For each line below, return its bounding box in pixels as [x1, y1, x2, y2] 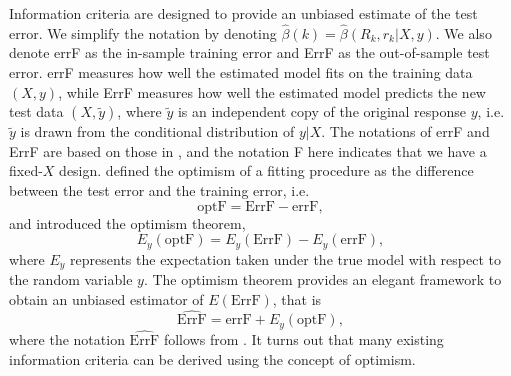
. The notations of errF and [321, 121, 490, 142]
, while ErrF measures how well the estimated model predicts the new [58, 81, 486, 102]
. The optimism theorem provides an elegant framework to [143, 269, 502, 290]
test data [9, 101, 64, 122]
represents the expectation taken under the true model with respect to [70, 248, 501, 269]
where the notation [9, 329, 125, 350]
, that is [272, 288, 322, 309]
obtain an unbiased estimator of [9, 288, 204, 309]
